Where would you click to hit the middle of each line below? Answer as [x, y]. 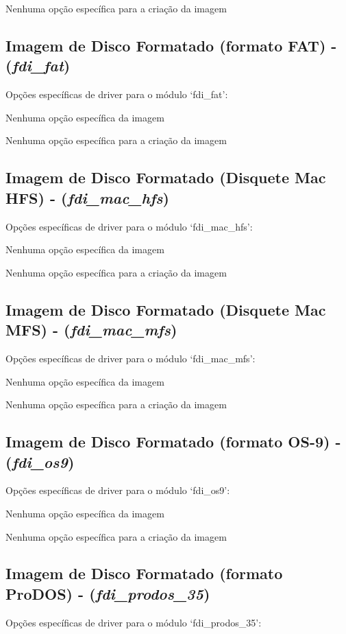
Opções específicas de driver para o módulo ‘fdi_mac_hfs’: [129, 226]
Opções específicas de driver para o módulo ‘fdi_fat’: [117, 94]
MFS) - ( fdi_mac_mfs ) [91, 330]
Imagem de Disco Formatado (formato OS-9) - [173, 442]
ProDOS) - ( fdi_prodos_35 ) [108, 593]
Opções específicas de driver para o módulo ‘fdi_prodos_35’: [134, 622]
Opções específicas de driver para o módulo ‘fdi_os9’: [118, 490]
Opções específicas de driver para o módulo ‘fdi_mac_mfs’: [131, 358]
